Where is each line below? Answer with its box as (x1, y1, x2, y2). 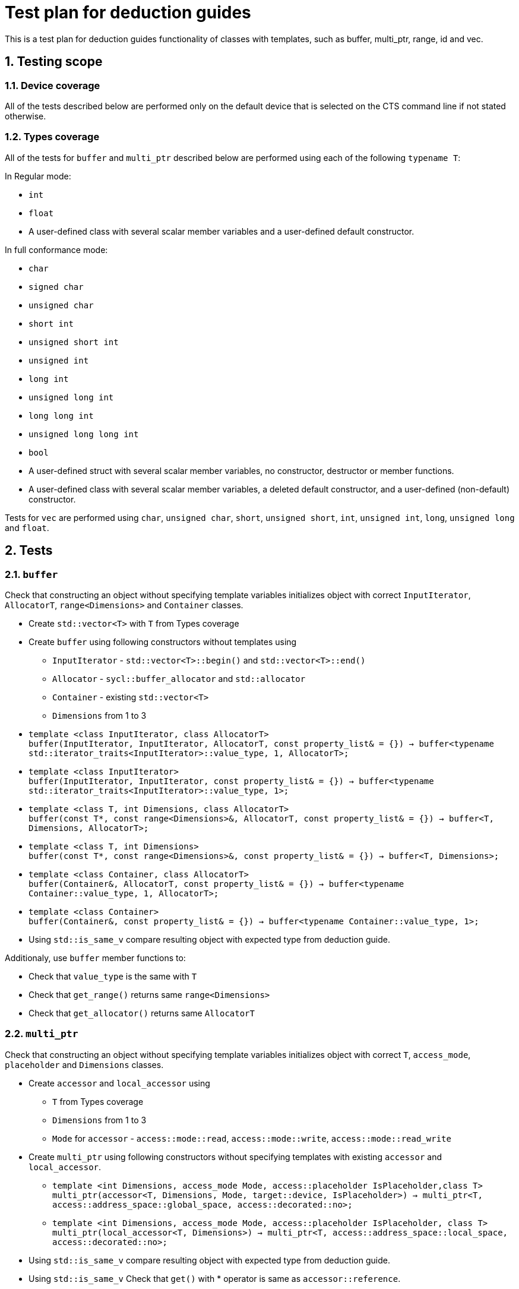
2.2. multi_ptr (5, 1028, 78, 1040)
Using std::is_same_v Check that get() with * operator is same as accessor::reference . (29, 1273, 401, 1284)
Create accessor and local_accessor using (29, 1078, 210, 1088)
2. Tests (5, 543, 53, 558)
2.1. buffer (5, 568, 58, 580)
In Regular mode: (5, 170, 71, 181)
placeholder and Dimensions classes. (5, 1059, 164, 1070)
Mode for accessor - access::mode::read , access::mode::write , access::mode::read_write (52, 1133, 451, 1143)
